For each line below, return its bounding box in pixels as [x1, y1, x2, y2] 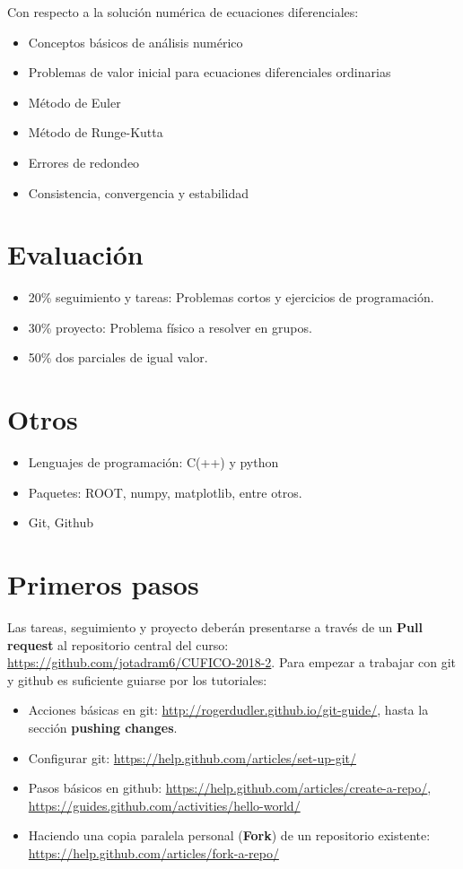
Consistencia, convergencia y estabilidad [28, 183, 249, 202]
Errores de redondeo [28, 152, 140, 171]
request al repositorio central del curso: [7, 635, 229, 654]
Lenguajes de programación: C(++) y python [28, 453, 279, 472]
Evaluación [7, 236, 144, 273]
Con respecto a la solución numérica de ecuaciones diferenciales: [7, 3, 359, 21]
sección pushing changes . [28, 718, 178, 737]
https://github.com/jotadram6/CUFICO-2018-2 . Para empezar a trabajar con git [7, 653, 457, 672]
